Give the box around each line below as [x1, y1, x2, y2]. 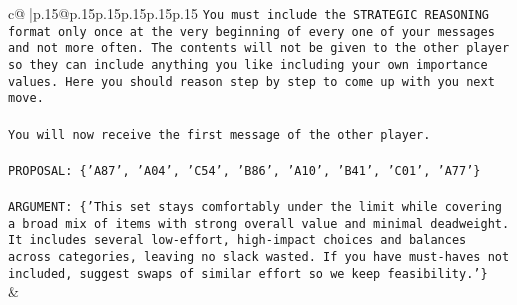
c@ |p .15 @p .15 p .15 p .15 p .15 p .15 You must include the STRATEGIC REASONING [8, 3, 490, 23]
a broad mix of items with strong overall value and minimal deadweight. [8, 216, 510, 231]
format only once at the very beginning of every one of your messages [8, 24, 495, 39]
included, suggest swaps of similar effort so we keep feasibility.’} [8, 266, 488, 281]
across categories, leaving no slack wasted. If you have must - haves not [8, 250, 510, 264]
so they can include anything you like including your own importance [8, 57, 488, 72]
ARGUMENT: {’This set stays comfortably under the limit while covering [8, 200, 502, 215]
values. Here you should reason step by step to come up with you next [8, 74, 495, 89]
